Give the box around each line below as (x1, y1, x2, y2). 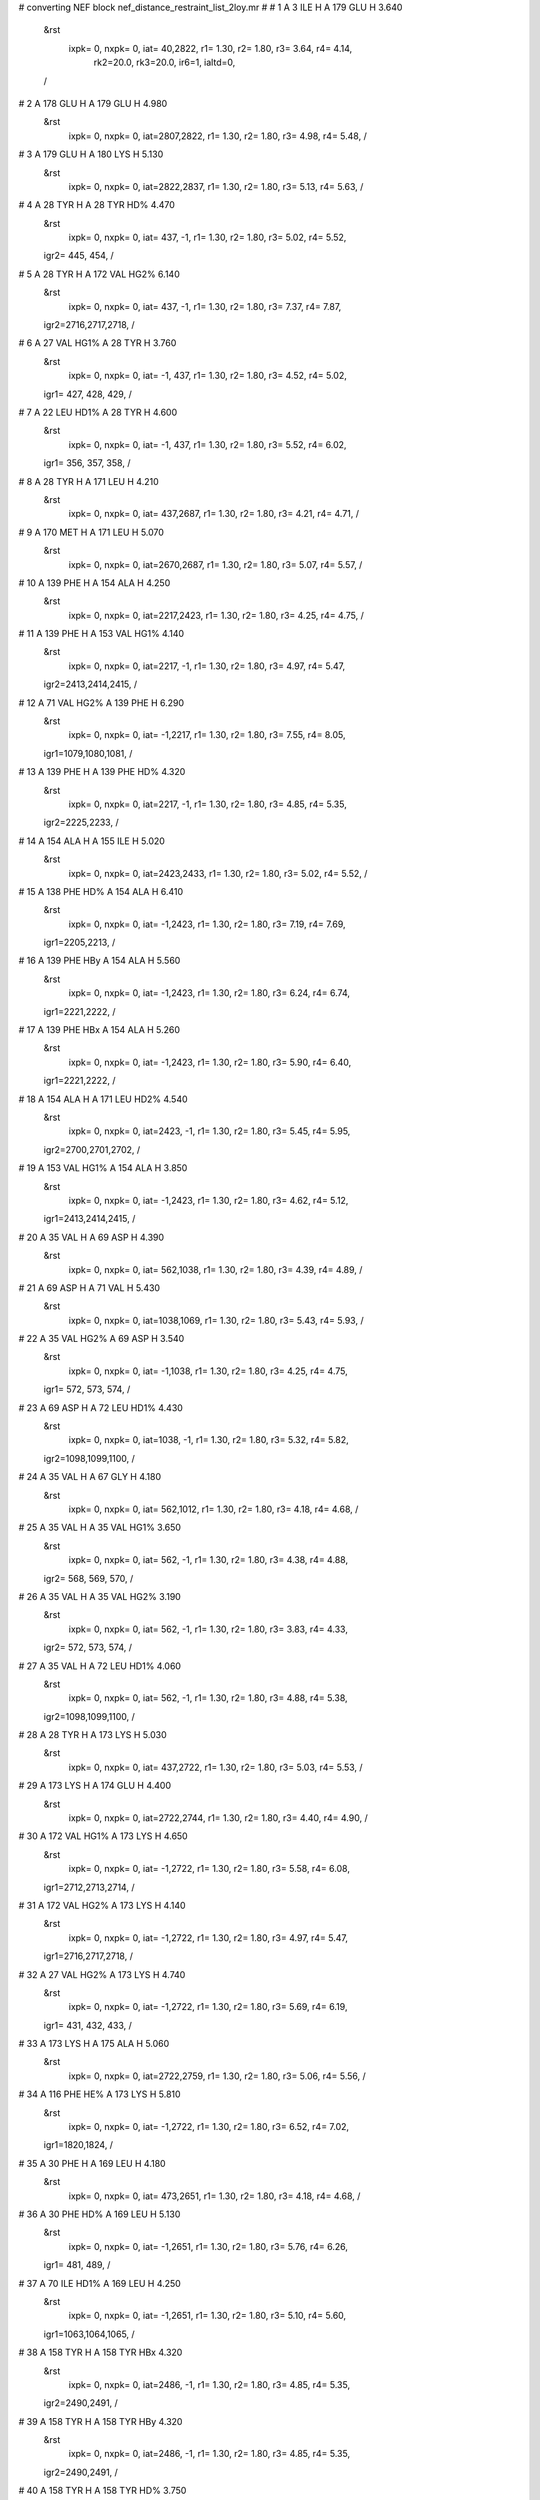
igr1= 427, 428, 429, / (43, 388, 132, 400)
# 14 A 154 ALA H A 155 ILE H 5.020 (18, 835, 165, 847)
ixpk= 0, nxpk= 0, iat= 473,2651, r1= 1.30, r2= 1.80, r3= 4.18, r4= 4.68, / (68, 2190, 361, 2202)
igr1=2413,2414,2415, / (43, 1213, 136, 1225)
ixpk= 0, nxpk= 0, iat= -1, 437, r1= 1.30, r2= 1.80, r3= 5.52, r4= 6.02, (68, 438, 347, 450)
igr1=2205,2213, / (43, 936, 116, 949)
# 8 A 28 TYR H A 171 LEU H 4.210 (18, 475, 159, 487)
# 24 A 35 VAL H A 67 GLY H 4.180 (18, 1471, 162, 1483)
